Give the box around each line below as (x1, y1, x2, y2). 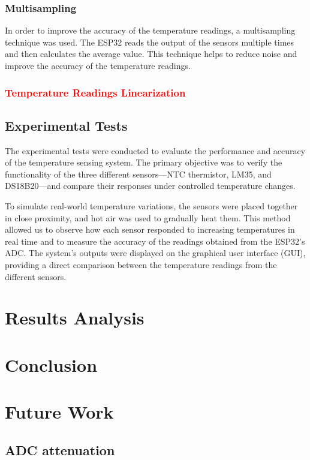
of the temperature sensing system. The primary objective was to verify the (5, 156, 282, 169)
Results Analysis (5, 305, 145, 330)
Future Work (5, 399, 114, 424)
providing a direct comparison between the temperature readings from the (5, 258, 277, 270)
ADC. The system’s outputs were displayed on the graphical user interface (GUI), (5, 246, 306, 259)
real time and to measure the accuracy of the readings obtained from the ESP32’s (5, 234, 305, 247)
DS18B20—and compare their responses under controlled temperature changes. (5, 179, 296, 192)
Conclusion (5, 352, 98, 377)
